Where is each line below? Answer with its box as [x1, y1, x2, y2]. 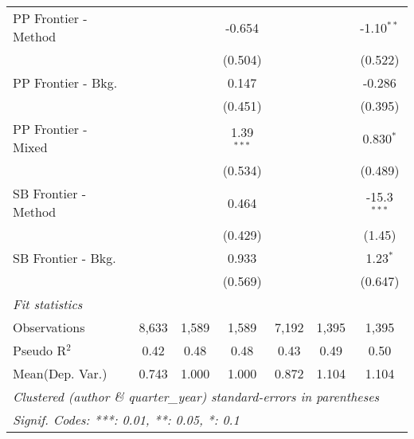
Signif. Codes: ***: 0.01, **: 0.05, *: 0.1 [13, 410, 240, 429]
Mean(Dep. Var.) [13, 364, 107, 382]
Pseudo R [13, 341, 67, 359]
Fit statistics [13, 295, 83, 313]
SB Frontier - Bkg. [13, 249, 116, 267]
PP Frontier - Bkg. [13, 73, 118, 92]
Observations [13, 318, 85, 336]
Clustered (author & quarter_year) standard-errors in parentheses [13, 387, 380, 406]
